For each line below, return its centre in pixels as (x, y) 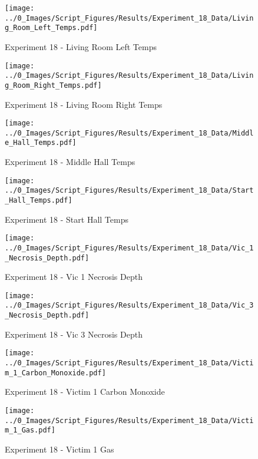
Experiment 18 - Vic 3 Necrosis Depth (74, 334)
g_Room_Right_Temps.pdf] (53, 85)
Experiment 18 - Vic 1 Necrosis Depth (74, 277)
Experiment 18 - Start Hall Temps (67, 219)
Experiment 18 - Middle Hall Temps (70, 162)
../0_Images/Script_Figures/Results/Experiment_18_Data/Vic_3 (129, 306)
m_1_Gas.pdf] (30, 430)
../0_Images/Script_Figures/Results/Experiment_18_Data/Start (129, 191)
